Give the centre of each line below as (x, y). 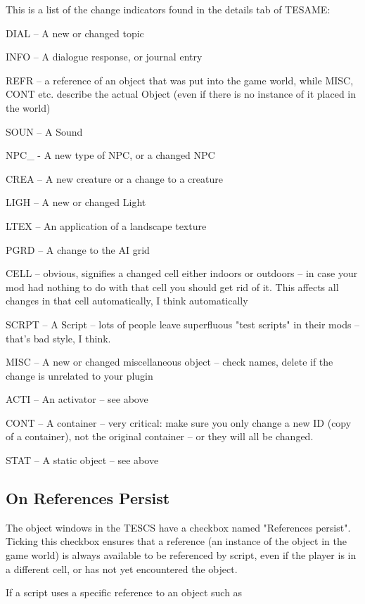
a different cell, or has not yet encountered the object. (122, 568)
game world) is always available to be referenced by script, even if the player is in (181, 555)
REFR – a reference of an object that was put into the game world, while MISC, (180, 80)
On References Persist (88, 498)
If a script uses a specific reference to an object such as (124, 592)
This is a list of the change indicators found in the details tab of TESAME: (168, 9)
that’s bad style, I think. (58, 338)
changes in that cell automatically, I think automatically (127, 301)
